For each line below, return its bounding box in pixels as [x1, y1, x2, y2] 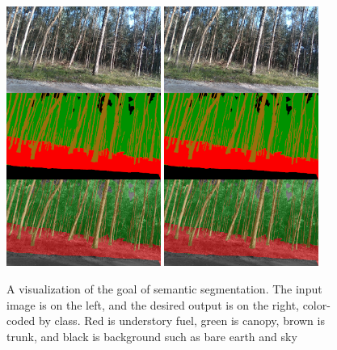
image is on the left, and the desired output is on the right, [6, 296, 299, 313]
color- [302, 296, 331, 313]
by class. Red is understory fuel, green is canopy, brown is [39, 312, 325, 329]
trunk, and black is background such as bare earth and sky [6, 327, 297, 344]
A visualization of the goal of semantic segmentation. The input [6, 280, 322, 297]
